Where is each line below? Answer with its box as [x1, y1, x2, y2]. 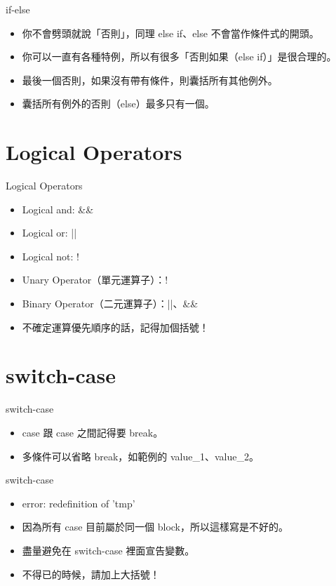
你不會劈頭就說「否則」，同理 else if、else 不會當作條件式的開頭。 [22, 25, 319, 40]
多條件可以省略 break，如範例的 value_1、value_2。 [22, 448, 259, 463]
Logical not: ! [22, 248, 79, 263]
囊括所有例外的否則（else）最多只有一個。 [22, 96, 215, 111]
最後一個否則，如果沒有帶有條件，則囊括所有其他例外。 [22, 72, 278, 87]
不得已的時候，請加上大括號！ [22, 566, 160, 581]
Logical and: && [22, 201, 94, 216]
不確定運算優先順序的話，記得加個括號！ [22, 319, 209, 334]
